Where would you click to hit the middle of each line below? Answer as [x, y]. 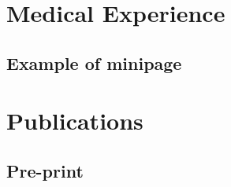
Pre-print [45, 170]
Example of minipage [94, 62]
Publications [75, 121]
